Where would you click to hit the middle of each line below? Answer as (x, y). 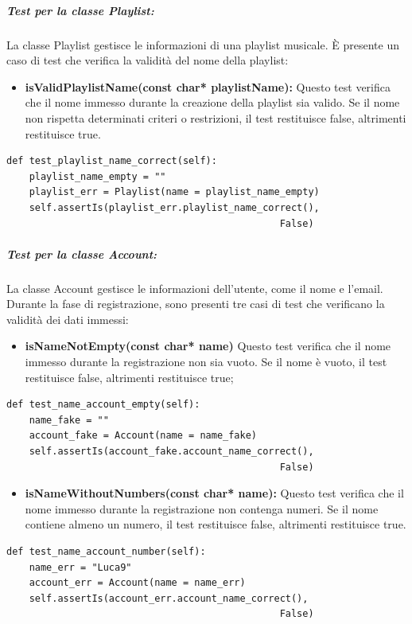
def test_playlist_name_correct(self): (112, 161)
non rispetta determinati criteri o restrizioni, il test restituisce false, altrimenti (216, 117)
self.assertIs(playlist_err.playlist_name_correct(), (174, 207)
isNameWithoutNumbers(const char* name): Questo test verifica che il (214, 493)
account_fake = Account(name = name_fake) (143, 436)
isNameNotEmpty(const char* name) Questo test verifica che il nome (208, 346)
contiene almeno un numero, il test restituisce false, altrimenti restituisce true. (216, 524)
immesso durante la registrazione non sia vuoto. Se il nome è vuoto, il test (206, 362)
